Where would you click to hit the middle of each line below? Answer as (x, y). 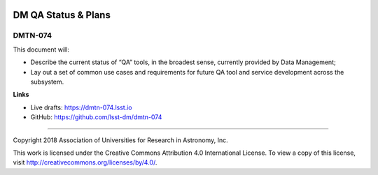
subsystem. (47, 82)
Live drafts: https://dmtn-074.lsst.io (81, 107)
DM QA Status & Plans (62, 15)
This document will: (41, 50)
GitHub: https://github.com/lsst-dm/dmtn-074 (96, 117)
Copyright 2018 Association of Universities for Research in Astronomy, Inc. (120, 140)
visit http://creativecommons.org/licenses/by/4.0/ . (85, 162)
